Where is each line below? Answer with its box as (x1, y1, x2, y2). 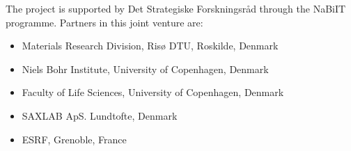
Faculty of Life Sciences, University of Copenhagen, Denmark (22, 85, 284, 100)
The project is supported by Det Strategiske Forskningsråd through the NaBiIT (6, 1, 346, 15)
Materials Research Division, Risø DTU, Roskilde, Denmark (22, 38, 279, 53)
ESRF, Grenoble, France (22, 132, 127, 146)
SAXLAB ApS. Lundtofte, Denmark (22, 108, 178, 122)
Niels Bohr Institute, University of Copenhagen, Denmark (22, 61, 269, 76)
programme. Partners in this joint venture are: (6, 15, 203, 29)
